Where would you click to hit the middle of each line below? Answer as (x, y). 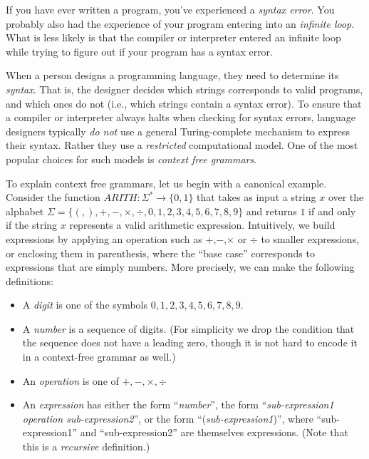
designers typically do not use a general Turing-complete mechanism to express (178, 131)
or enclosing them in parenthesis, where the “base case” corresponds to (160, 253)
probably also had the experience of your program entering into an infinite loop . (180, 23)
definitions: (30, 280)
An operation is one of (71, 380)
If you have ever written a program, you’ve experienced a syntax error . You (170, 9)
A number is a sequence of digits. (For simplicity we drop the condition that (188, 328)
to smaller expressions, (310, 238)
